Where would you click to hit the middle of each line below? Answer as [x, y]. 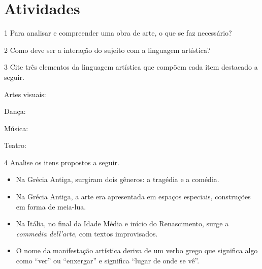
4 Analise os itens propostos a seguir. [62, 162]
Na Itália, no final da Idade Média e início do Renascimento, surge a [122, 223]
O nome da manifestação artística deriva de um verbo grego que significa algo [137, 250]
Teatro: [15, 145]
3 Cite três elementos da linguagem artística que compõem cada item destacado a [131, 67]
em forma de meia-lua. [51, 206]
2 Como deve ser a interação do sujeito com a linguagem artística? [107, 50]
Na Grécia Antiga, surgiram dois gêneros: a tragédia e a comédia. [118, 179]
